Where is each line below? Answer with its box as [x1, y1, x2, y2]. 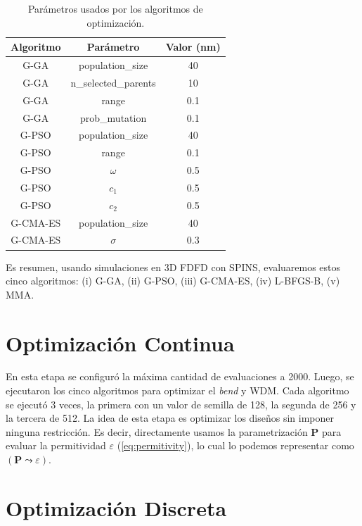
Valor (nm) [165, 39, 221, 54]
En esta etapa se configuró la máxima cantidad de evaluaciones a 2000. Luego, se [6, 369, 354, 384]
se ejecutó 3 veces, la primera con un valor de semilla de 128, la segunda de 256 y [6, 396, 356, 411]
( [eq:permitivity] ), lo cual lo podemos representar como [117, 438, 354, 453]
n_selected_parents [70, 75, 156, 89]
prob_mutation [80, 110, 147, 125]
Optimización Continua [6, 328, 235, 357]
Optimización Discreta [6, 493, 227, 522]
